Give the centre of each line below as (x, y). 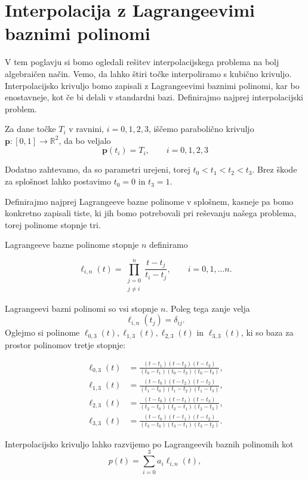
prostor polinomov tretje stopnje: (65, 344)
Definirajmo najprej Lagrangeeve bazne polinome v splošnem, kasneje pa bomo (149, 201)
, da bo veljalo (85, 140)
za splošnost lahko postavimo (58, 181)
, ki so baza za (267, 332)
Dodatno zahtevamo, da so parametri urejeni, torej (98, 169)
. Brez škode (275, 169)
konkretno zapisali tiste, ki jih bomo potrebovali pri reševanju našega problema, (151, 213)
